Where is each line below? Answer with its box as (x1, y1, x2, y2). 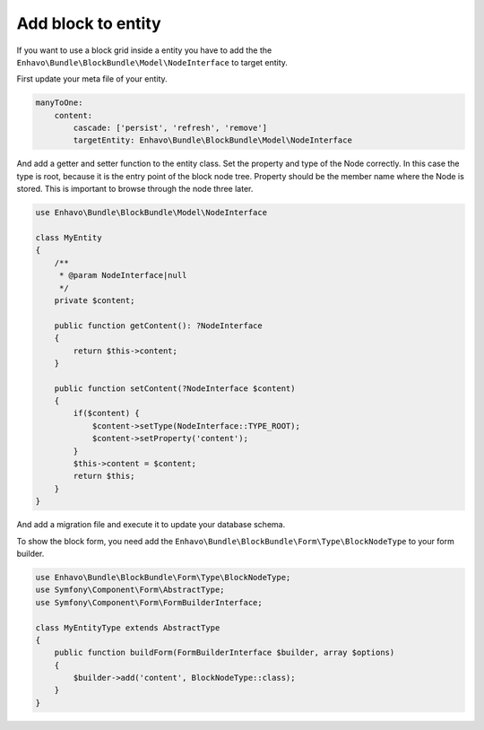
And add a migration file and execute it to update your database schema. (16, 519, 286, 530)
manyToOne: (35, 98, 83, 108)
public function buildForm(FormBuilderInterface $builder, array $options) (54, 647, 395, 658)
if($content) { (73, 408, 141, 419)
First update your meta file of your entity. (16, 74, 168, 84)
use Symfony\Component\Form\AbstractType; (35, 585, 225, 595)
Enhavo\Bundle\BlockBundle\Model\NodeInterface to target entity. (16, 56, 289, 67)
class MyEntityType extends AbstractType (35, 622, 220, 632)
